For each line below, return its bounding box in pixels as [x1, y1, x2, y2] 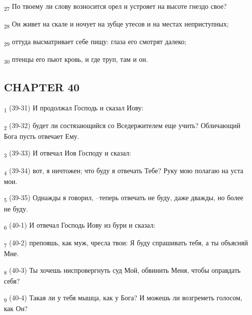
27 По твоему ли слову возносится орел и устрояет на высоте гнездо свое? [4, 1, 227, 12]
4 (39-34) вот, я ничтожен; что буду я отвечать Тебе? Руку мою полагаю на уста [4, 165, 244, 177]
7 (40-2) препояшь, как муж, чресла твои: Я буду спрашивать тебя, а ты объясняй [4, 237, 248, 249]
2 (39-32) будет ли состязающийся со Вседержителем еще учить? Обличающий [4, 120, 241, 131]
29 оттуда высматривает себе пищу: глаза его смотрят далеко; [4, 36, 187, 48]
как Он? [4, 303, 28, 313]
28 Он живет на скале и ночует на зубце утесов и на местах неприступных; [4, 19, 229, 30]
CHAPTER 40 [4, 79, 80, 94]
